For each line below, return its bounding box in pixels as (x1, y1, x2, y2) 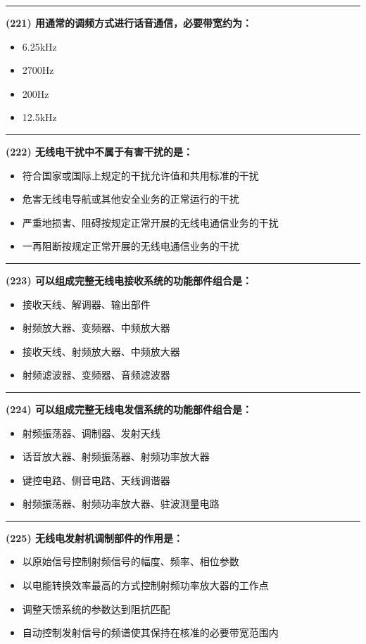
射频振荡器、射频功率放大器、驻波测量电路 (22, 496, 220, 511)
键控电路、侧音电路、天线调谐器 (22, 472, 170, 487)
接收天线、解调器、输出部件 (22, 296, 151, 311)
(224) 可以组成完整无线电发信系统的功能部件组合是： (6, 401, 253, 416)
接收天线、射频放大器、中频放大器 (22, 343, 180, 358)
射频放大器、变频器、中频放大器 (22, 320, 170, 335)
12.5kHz (22, 110, 57, 125)
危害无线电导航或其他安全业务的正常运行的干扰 (22, 191, 239, 206)
